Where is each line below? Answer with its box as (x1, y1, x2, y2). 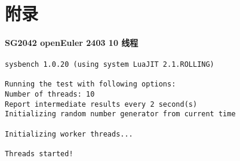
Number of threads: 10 (5, 90, 95, 99)
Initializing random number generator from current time (5, 110, 236, 119)
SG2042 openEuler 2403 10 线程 (5, 36, 139, 48)
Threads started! (5, 150, 73, 159)
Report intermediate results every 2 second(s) (5, 100, 198, 109)
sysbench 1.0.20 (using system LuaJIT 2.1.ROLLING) (5, 60, 214, 69)
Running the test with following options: (5, 80, 176, 89)
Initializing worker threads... (5, 129, 133, 138)
